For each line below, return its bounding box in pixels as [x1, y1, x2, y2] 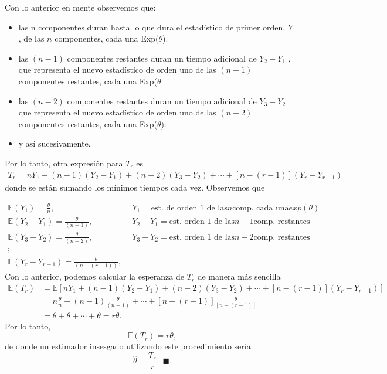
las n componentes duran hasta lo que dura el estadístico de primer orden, [18, 21, 286, 33]
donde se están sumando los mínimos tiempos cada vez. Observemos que [5, 181, 265, 193]
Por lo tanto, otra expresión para [5, 157, 123, 169]
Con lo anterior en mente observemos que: [5, 1, 156, 13]
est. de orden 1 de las [151, 203, 228, 212]
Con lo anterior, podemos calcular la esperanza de [5, 270, 184, 283]
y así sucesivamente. [18, 137, 91, 149]
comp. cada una [232, 203, 289, 212]
